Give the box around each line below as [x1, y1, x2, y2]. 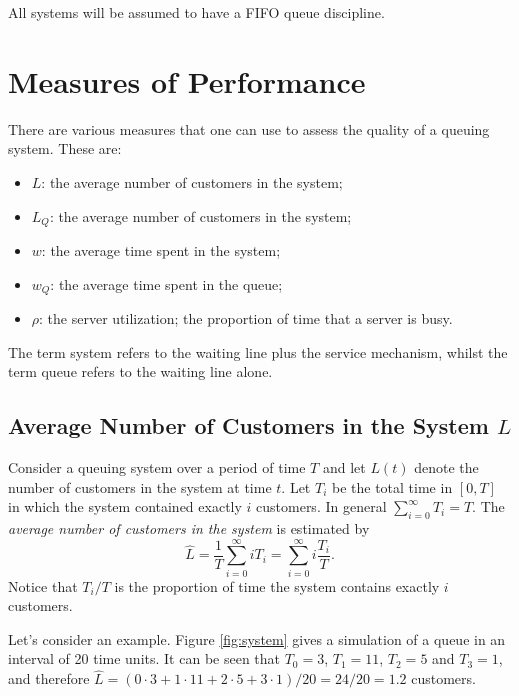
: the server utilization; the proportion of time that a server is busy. [39, 308, 453, 328]
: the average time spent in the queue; [50, 273, 283, 294]
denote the [414, 456, 479, 477]
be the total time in [332, 476, 453, 497]
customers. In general [256, 496, 387, 517]
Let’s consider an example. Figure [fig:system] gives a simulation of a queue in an [8, 628, 506, 649]
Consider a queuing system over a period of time [8, 456, 306, 477]
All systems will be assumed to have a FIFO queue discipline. [8, 2, 385, 22]
